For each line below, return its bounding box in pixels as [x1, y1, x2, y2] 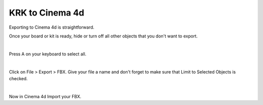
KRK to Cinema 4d [9, 7, 85, 18]
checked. [9, 75, 28, 81]
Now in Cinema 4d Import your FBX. [9, 93, 81, 99]
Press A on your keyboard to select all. [9, 51, 87, 57]
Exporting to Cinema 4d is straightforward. [9, 24, 94, 30]
